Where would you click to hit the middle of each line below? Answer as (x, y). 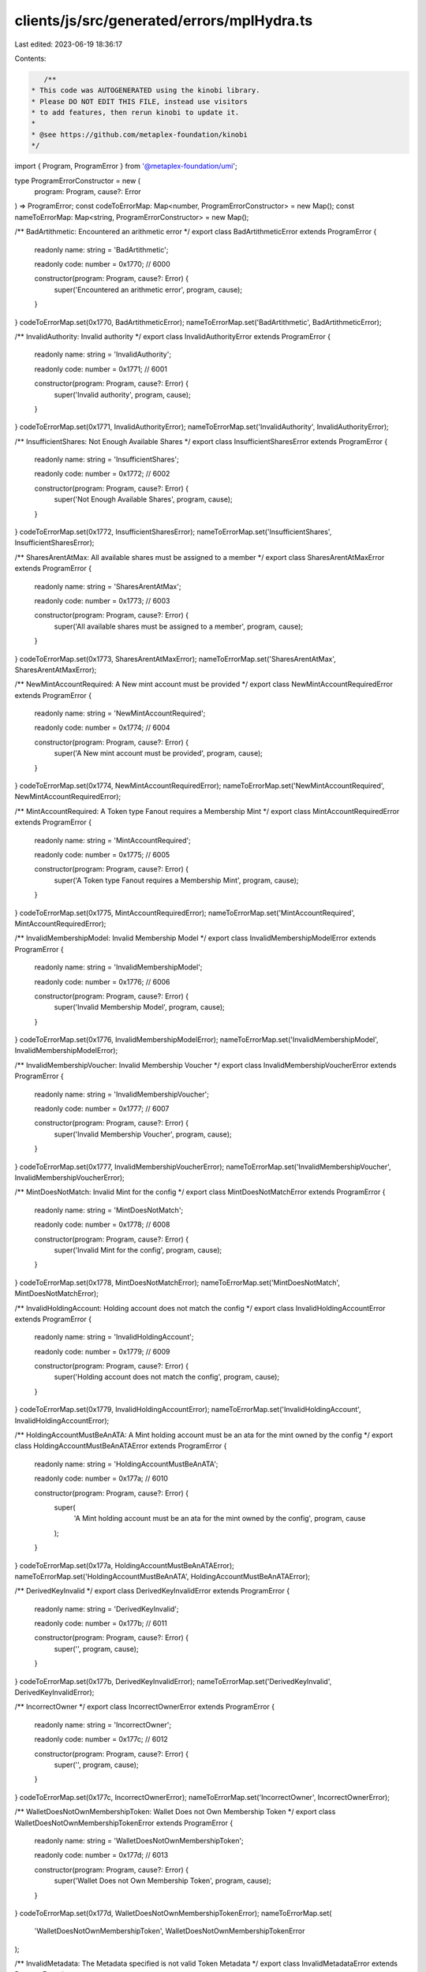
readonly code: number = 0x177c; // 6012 (101, 1739)
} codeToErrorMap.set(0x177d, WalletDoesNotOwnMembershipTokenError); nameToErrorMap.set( (173, 1913)
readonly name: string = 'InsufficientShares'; (106, 459)
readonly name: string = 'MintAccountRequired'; (112, 840)
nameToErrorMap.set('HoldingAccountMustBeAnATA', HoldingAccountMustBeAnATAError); (163, 1576)
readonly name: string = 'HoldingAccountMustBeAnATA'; (126, 1464)
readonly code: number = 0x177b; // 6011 (101, 1623)
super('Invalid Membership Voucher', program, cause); (143, 1134)
